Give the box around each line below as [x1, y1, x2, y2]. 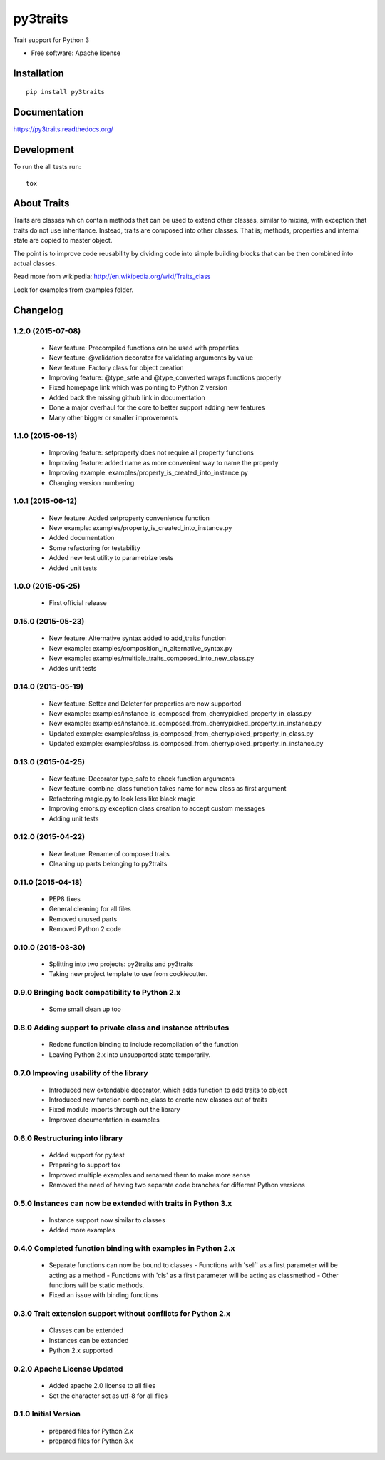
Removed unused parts [48, 914, 118, 923]
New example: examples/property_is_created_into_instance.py [48, 523, 232, 532]
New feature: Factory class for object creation [48, 363, 184, 372]
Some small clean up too [48, 1005, 121, 1013]
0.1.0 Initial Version [13, 1409, 81, 1419]
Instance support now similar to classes [48, 1215, 165, 1224]
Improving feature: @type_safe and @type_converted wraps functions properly [48, 373, 282, 382]
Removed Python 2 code [48, 925, 121, 933]
